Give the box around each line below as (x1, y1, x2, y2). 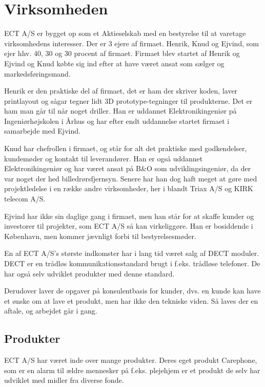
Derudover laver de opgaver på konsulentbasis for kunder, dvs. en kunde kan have (4, 285, 261, 296)
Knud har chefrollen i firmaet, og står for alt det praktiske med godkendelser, (4, 143, 247, 154)
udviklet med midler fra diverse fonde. (4, 375, 124, 385)
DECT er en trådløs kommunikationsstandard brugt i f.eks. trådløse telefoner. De (4, 258, 260, 268)
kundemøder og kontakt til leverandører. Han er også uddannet (4, 153, 203, 163)
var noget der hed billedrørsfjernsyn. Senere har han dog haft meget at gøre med (4, 173, 257, 183)
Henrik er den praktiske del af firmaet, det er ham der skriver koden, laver (4, 85, 238, 96)
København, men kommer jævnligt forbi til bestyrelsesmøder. (4, 230, 196, 241)
